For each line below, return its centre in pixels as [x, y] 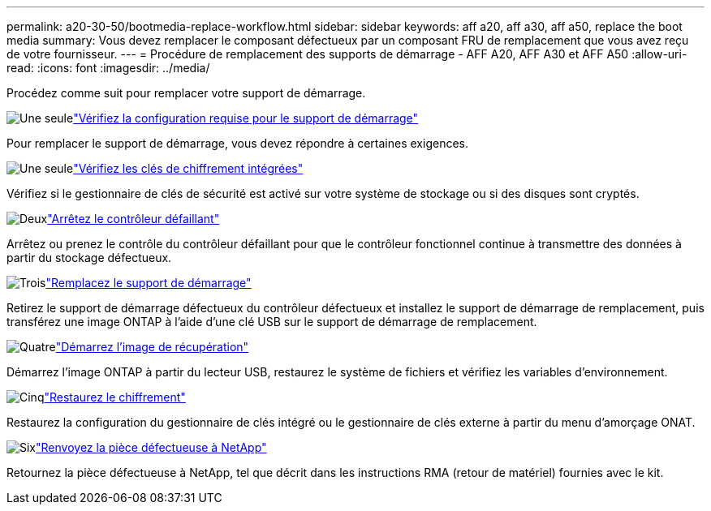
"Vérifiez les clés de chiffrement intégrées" [188, 168]
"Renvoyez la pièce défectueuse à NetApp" [151, 447]
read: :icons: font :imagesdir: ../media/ [108, 68]
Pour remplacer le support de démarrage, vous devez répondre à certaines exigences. [237, 143]
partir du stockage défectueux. [89, 258]
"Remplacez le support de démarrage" [149, 283]
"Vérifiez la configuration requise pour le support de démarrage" [246, 118]
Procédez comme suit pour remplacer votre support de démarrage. [186, 93]
